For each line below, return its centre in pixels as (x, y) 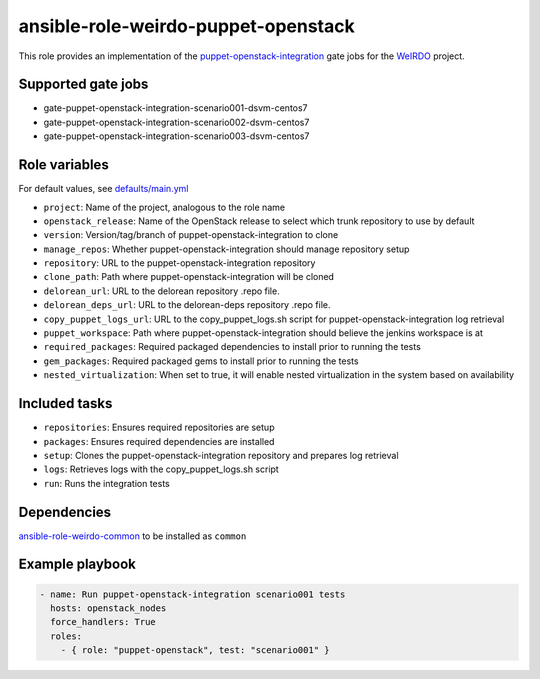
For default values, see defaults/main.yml (103, 189)
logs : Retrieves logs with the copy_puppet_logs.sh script (161, 469)
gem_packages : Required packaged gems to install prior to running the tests (201, 361)
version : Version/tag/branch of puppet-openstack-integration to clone (191, 235)
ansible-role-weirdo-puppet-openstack (186, 26)
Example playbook (77, 564)
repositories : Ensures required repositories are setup (159, 427)
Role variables (63, 165)
